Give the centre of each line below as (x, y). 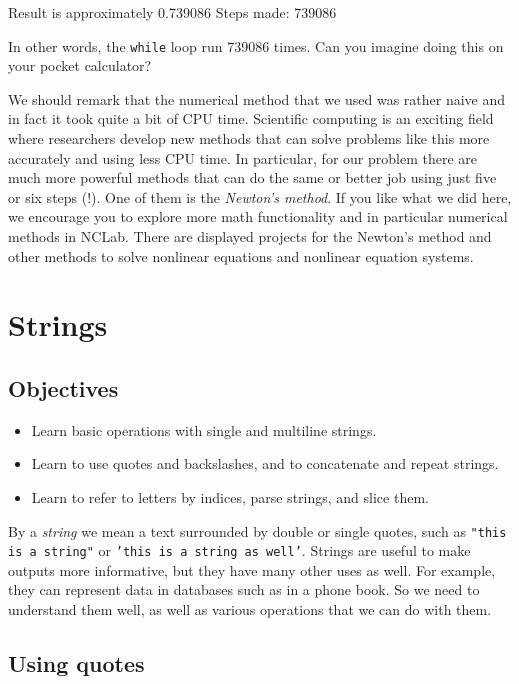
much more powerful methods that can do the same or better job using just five (252, 177)
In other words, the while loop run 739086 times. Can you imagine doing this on (256, 45)
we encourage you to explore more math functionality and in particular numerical (258, 216)
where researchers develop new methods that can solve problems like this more (249, 138)
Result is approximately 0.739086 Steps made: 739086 (172, 12)
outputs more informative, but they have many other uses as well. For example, (252, 569)
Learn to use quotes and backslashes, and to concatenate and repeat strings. (265, 463)
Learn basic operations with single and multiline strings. (204, 429)
